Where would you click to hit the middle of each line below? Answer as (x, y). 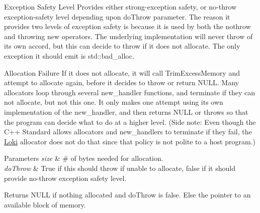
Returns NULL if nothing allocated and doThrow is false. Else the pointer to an (127, 195)
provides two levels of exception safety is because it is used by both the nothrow (127, 26)
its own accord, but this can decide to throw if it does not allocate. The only (122, 46)
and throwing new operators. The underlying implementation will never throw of (128, 36)
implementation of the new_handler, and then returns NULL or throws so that (126, 112)
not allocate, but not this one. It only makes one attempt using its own (114, 102)
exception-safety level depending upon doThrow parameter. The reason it (117, 16)
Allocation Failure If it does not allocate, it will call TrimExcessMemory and (122, 72)
